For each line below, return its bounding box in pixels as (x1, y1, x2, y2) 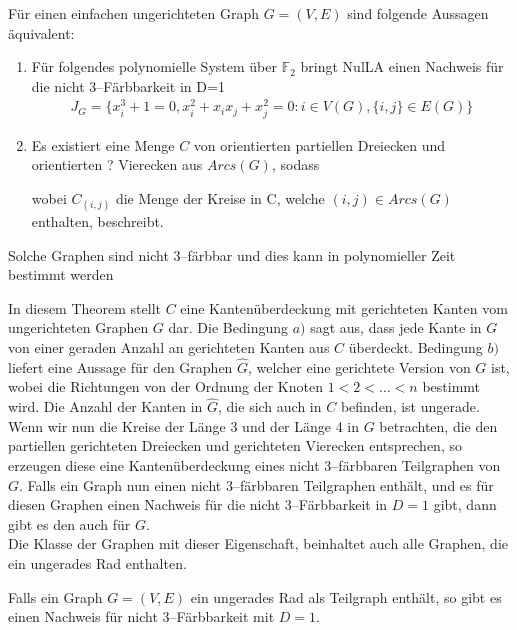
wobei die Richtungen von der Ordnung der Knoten (8, 376, 323, 397)
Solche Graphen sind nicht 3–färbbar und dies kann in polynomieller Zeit (8, 244, 456, 265)
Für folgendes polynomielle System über (31, 56, 277, 77)
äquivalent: (8, 22, 75, 43)
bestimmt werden (8, 264, 114, 285)
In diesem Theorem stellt (8, 297, 161, 318)
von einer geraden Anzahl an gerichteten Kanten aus (8, 336, 330, 357)
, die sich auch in (218, 396, 322, 417)
